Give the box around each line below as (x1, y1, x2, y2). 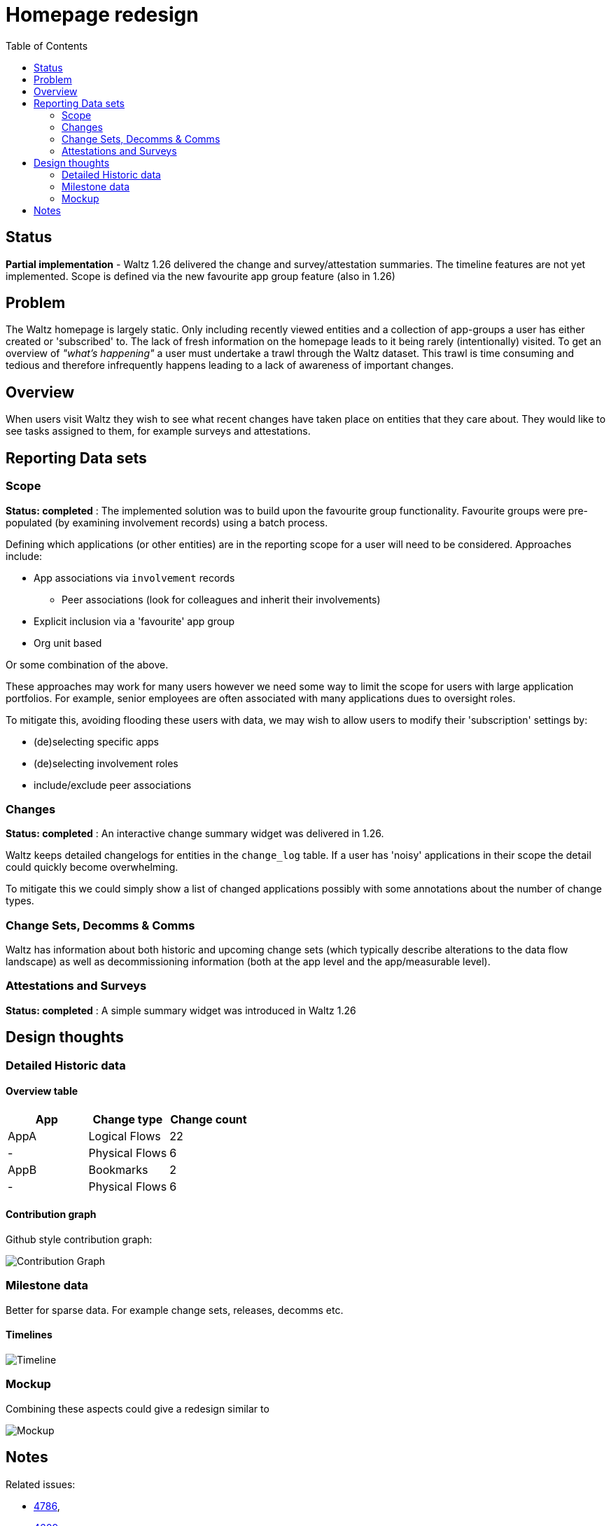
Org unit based (34, 636, 102, 649)
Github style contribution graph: (6, 1233, 153, 1246)
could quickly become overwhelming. (6, 861, 178, 874)
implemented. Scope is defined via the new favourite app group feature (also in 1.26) (6, 269, 395, 282)
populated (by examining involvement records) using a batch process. (6, 516, 328, 528)
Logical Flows (88, 1128, 161, 1143)
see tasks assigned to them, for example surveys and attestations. (6, 425, 311, 437)
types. (6, 895, 34, 907)
